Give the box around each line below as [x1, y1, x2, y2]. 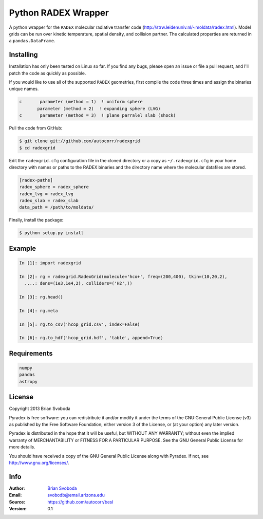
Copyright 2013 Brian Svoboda [9, 406, 71, 411]
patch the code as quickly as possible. [9, 70, 86, 76]
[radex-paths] [19, 177, 53, 183]
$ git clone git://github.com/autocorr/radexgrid [19, 138, 140, 144]
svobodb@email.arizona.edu [47, 492, 105, 498]
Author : [9, 485, 25, 491]
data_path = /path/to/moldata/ [19, 204, 94, 210]
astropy [19, 379, 38, 384]
